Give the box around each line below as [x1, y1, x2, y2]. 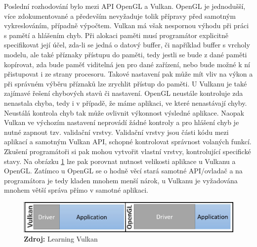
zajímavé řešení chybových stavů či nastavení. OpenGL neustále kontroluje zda [4, 88, 243, 98]
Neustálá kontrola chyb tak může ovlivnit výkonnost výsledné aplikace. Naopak [4, 107, 245, 118]
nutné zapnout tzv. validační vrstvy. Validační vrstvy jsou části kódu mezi [4, 126, 229, 137]
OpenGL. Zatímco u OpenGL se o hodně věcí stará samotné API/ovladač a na [4, 165, 243, 176]
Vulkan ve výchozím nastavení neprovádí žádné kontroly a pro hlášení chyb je [4, 117, 239, 127]
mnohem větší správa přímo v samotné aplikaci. [4, 185, 148, 195]
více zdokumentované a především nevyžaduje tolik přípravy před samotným [4, 10, 236, 21]
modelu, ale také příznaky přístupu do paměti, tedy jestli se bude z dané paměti [4, 49, 247, 59]
